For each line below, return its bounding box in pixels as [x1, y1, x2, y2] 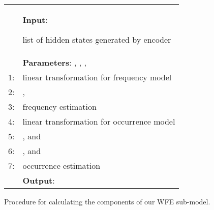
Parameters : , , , [22, 56, 86, 68]
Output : [22, 174, 55, 186]
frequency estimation [22, 101, 97, 112]
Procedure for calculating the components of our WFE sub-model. [4, 196, 210, 206]
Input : [22, 14, 48, 25]
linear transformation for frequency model [22, 71, 172, 83]
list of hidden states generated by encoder [22, 34, 171, 45]
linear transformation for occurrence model [22, 115, 175, 127]
